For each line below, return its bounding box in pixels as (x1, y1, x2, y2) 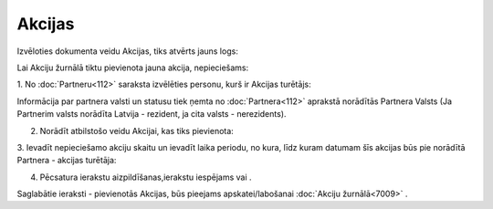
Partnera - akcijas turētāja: (16, 155, 117, 166)
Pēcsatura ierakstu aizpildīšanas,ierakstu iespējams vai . (39, 172, 252, 183)
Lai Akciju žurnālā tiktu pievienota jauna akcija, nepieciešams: (16, 62, 249, 73)
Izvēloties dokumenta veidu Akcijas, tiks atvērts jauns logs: (16, 46, 239, 57)
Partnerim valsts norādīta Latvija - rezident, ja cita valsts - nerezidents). (16, 109, 287, 120)
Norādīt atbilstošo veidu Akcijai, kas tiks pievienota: (39, 125, 235, 136)
